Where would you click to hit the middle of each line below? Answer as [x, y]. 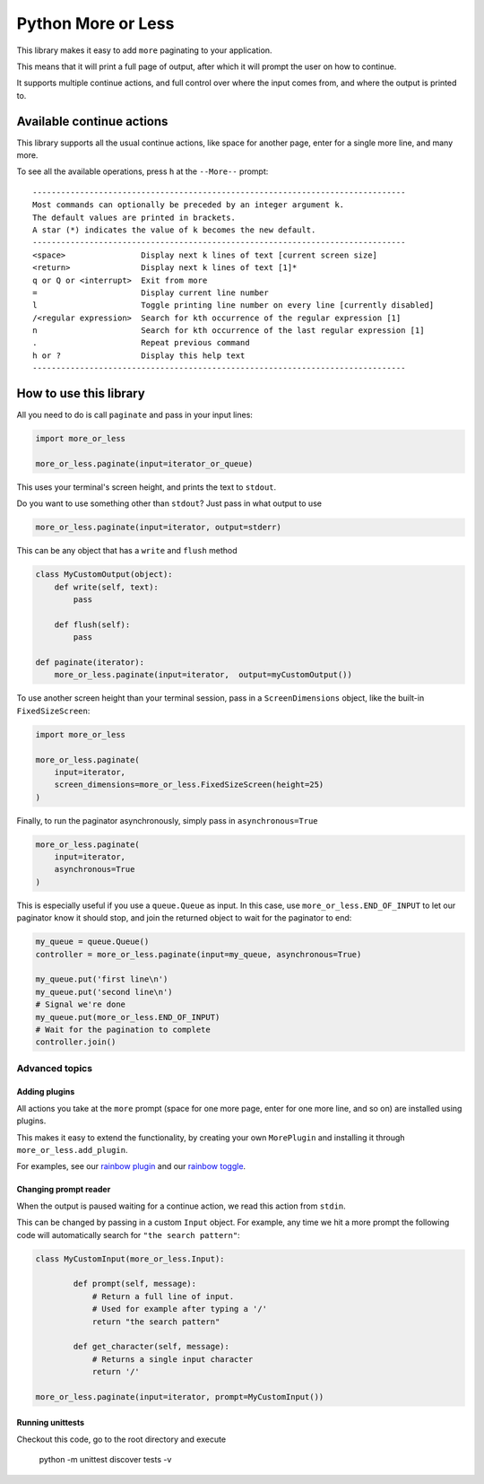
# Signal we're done [80, 1004]
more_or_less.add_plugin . [72, 1150]
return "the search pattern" [156, 1322]
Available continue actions [92, 121]
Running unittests [51, 1423]
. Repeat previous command [141, 343]
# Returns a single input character [173, 1359]
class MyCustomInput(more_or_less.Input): [130, 1259]
